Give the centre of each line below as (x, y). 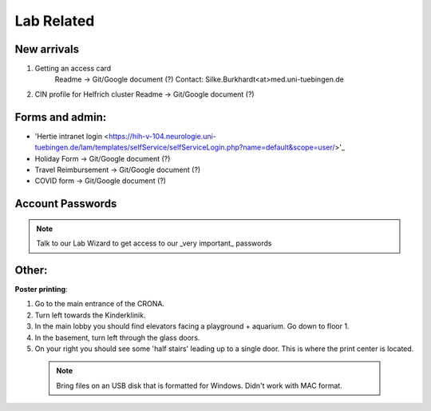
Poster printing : (41, 289)
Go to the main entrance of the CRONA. (100, 304)
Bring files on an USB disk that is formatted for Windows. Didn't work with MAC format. (199, 385)
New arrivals (47, 49)
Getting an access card (73, 69)
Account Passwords (66, 204)
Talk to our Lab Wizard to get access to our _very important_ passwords (154, 243)
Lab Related (55, 21)
